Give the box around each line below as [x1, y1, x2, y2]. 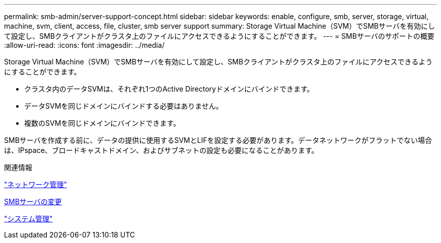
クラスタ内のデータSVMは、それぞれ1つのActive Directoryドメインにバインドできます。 [24, 85, 314, 93]
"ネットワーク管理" [4, 180, 67, 189]
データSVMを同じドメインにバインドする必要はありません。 [24, 102, 223, 110]
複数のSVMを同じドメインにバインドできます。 [24, 119, 180, 127]
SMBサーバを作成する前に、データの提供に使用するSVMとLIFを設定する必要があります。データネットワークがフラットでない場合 [4, 136, 432, 144]
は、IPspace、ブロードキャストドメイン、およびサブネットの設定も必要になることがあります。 [4, 146, 319, 154]
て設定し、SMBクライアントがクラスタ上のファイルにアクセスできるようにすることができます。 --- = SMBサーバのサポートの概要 [4, 32, 434, 40]
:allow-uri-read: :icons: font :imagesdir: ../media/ [4, 41, 165, 49]
